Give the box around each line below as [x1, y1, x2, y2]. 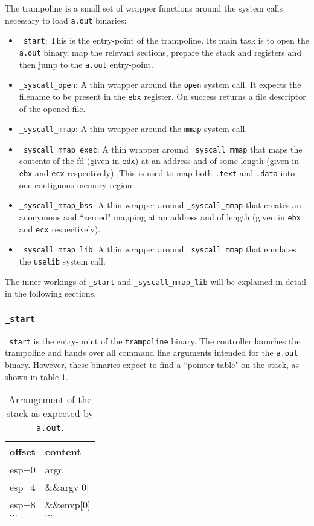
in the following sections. [5, 287, 97, 300]
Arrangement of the [8, 392, 92, 407]
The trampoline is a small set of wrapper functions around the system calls [5, 2, 283, 14]
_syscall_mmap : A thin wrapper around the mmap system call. [19, 122, 248, 135]
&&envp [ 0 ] [45, 498, 91, 512]
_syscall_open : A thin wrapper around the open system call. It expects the [19, 78, 301, 91]
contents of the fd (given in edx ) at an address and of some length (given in [19, 154, 300, 167]
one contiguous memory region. [19, 178, 135, 191]
